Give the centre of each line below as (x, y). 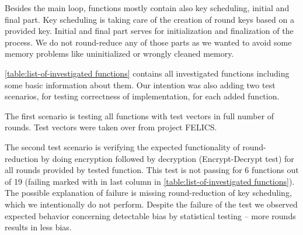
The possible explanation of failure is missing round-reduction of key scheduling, (148, 193)
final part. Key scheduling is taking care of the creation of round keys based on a (149, 19)
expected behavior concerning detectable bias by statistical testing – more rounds (150, 215)
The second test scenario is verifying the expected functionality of (122, 146)
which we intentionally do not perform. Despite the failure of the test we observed (151, 204)
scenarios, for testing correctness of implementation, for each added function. (142, 96)
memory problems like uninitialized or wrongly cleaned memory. (119, 53)
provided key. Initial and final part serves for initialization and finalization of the (149, 31)
